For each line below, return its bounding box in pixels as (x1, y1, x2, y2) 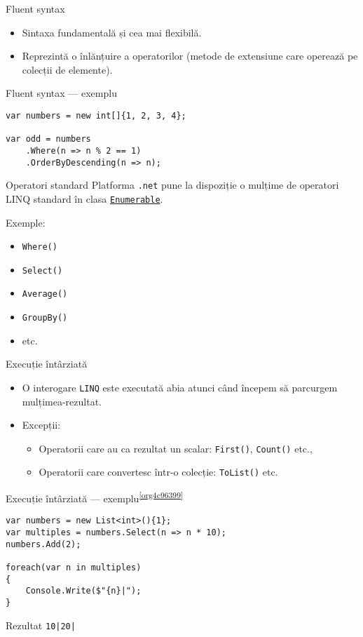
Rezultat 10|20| (6, 617, 76, 632)
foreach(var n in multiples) (6, 563, 142, 572)
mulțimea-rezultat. (22, 394, 102, 408)
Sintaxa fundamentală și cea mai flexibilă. (22, 25, 202, 39)
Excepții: (22, 417, 61, 432)
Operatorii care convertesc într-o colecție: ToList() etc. (39, 464, 278, 479)
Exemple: (6, 215, 46, 229)
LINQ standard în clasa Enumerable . (6, 191, 163, 206)
